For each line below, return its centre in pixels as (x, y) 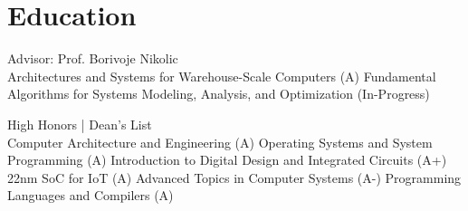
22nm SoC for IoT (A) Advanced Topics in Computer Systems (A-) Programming (234, 177)
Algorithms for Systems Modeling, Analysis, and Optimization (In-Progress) (219, 94)
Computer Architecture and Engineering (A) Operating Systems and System (220, 142)
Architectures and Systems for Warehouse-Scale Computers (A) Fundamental (222, 76)
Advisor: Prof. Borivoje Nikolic (93, 58)
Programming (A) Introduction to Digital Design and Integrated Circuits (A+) (227, 160)
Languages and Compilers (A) (91, 195)
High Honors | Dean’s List (80, 124)
